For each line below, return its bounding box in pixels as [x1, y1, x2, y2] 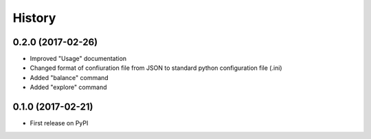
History [12, 10, 56, 25]
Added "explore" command [30, 83, 107, 92]
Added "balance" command [30, 73, 109, 81]
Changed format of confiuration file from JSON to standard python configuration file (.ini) [30, 64, 282, 72]
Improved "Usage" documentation [30, 55, 127, 63]
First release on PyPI [30, 119, 89, 127]
